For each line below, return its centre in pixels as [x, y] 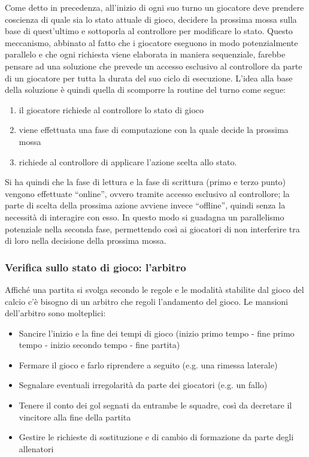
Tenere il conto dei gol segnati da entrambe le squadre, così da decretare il [155, 405]
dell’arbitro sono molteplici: [55, 313]
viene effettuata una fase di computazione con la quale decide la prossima [154, 130]
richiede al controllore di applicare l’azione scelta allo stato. [128, 161]
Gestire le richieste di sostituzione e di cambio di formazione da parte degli [156, 437]
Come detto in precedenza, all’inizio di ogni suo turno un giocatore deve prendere [154, 7]
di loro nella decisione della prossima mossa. [86, 240]
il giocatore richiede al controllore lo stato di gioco [111, 109]
